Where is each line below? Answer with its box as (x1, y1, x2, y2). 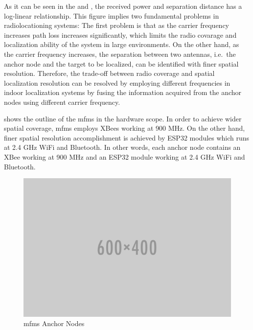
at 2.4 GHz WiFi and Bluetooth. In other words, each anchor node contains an (4, 142, 241, 152)
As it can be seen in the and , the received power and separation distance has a (4, 1, 242, 11)
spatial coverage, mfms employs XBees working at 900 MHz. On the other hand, (4, 123, 245, 133)
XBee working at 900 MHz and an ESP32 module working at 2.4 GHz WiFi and (4, 151, 245, 162)
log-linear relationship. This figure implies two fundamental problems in (4, 10, 219, 21)
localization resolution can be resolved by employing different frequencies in (4, 77, 230, 88)
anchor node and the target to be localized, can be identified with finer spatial (4, 58, 239, 69)
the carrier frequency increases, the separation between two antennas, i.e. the (4, 48, 236, 59)
